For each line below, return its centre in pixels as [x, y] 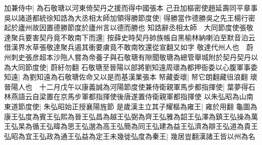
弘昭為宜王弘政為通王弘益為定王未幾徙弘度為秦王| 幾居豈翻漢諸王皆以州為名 [130, 136]
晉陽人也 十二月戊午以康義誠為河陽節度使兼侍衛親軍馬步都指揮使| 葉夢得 [126, 86]
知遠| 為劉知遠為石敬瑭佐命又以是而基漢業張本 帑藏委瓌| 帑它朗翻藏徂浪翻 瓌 [131, 77]
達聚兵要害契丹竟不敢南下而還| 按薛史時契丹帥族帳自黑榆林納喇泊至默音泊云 [130, 37]
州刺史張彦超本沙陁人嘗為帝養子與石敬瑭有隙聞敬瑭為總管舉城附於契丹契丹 [127, 57]
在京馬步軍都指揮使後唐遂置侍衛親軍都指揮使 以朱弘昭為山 [150, 96]
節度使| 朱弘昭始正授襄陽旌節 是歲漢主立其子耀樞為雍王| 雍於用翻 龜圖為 [138, 106]
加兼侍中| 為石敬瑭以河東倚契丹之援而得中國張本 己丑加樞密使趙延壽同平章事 [131, 8]
